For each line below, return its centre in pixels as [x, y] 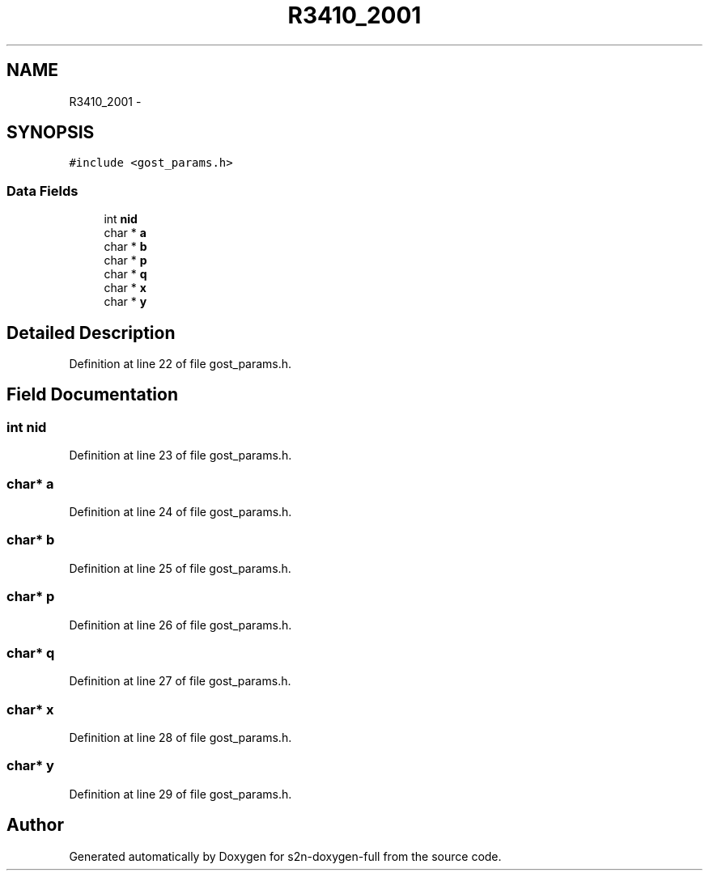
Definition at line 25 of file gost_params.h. [180, 568]
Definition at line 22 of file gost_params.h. [180, 364]
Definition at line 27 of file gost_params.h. [180, 681]
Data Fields [42, 191]
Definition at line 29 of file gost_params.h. [180, 794]
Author [35, 825]
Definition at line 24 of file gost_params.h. [180, 512]
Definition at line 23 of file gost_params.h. [180, 455]
